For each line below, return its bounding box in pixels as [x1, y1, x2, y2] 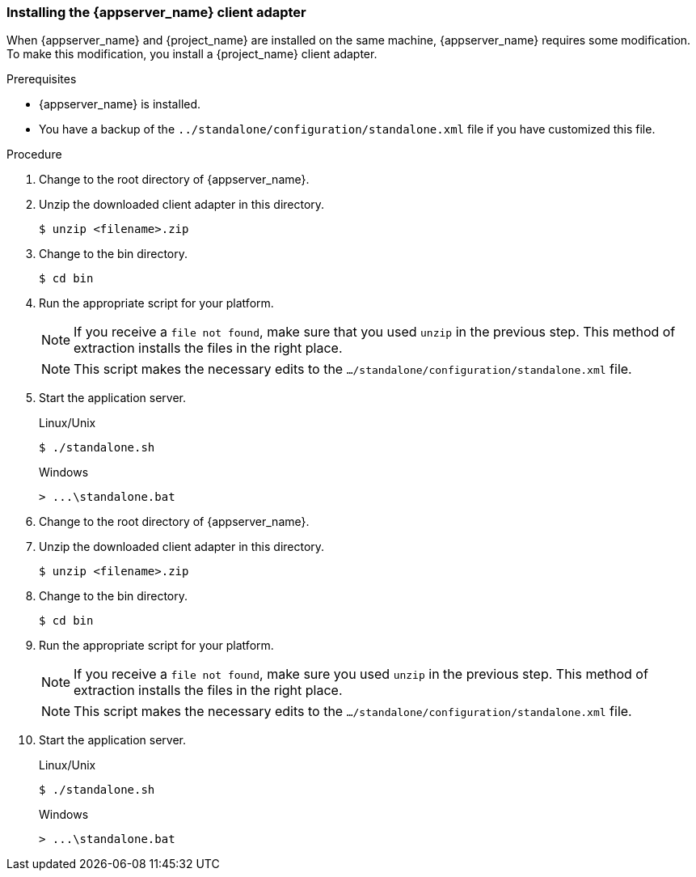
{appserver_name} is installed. [39, 97, 201, 112]
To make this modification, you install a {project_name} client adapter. [6, 47, 378, 61]
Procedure [6, 147, 62, 162]
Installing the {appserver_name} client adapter [6, 4, 306, 20]
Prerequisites [6, 72, 77, 87]
